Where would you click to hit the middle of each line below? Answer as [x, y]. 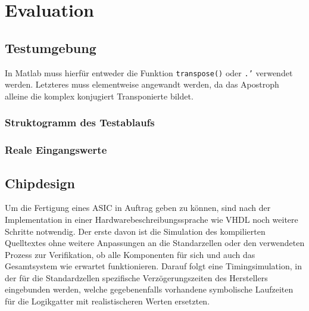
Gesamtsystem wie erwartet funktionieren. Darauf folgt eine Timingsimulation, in [153, 266]
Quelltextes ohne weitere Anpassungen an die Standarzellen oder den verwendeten [155, 243]
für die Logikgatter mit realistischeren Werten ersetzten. [107, 301]
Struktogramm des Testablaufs [80, 122]
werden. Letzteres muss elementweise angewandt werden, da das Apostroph [142, 84]
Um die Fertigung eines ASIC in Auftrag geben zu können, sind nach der [138, 208]
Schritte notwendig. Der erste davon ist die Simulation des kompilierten [135, 231]
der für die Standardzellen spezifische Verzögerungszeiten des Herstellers [136, 277]
